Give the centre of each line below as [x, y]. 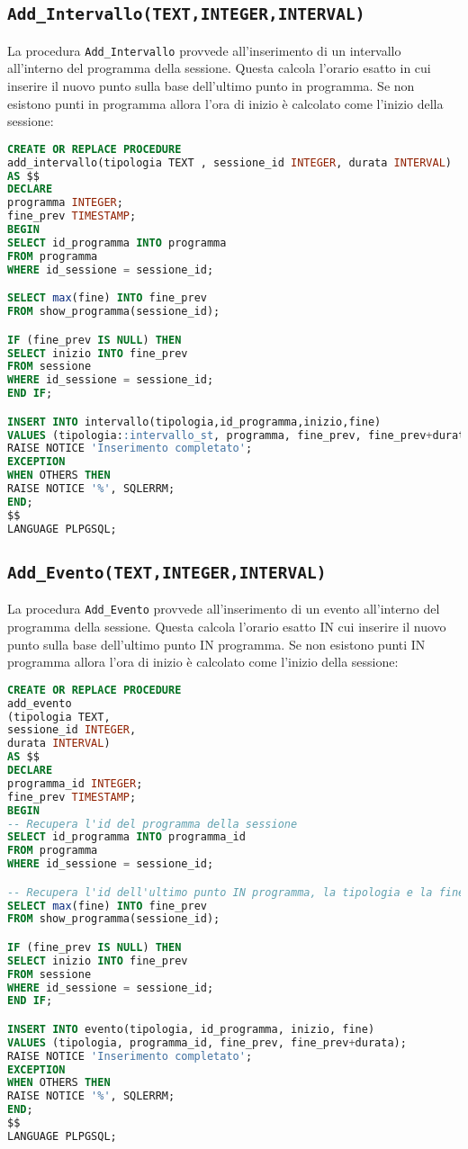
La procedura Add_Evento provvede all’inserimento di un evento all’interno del [224, 609]
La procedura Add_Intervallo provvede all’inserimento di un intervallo [204, 50]
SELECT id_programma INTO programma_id [126, 837]
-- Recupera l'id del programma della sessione [153, 824]
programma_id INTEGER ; [75, 783]
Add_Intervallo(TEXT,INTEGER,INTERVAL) [186, 14]
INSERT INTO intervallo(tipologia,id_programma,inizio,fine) [194, 422]
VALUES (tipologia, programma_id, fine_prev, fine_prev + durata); [207, 1042]
